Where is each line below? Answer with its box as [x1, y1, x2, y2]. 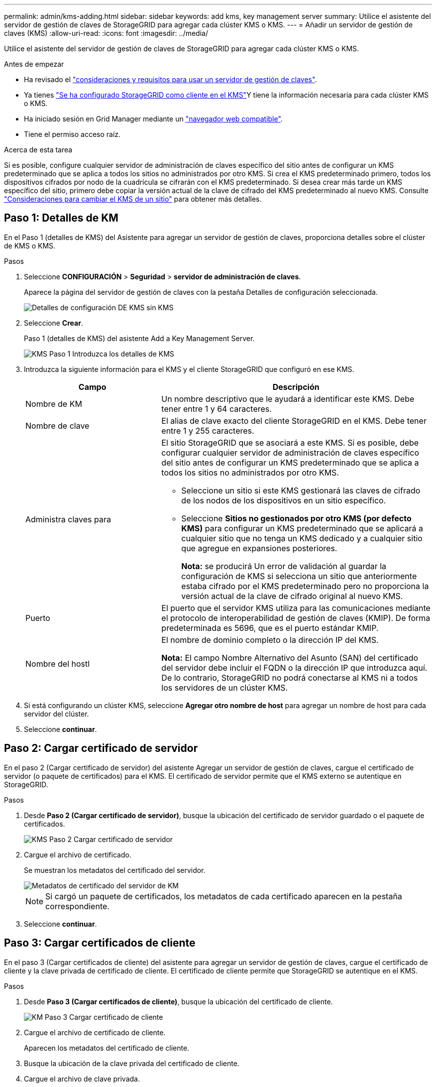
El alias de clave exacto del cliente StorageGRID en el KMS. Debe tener [161, 415, 427, 426]
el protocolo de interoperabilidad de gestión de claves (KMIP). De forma [161, 612, 431, 623]
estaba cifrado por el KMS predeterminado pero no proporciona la [181, 581, 429, 591]
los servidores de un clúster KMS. [161, 682, 288, 693]
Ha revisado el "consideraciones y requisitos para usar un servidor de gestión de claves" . [24, 75, 317, 84]
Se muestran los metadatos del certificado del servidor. [24, 865, 206, 874]
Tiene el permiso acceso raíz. [24, 130, 121, 138]
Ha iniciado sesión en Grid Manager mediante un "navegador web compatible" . [24, 115, 283, 123]
